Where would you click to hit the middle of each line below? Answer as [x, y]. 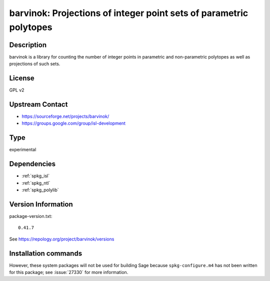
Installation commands [46, 253]
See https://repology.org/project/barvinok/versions [62, 239]
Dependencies [32, 164]
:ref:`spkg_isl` [36, 176]
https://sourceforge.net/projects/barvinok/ [65, 116]
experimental [23, 150]
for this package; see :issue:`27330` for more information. [69, 272]
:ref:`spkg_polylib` [40, 190]
